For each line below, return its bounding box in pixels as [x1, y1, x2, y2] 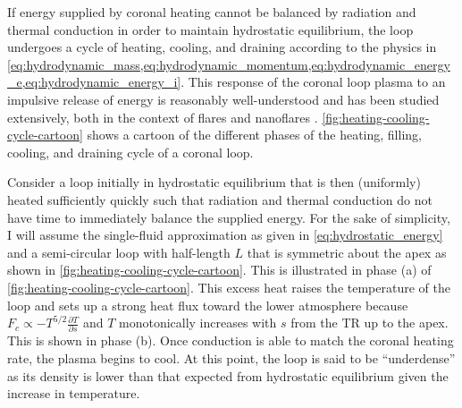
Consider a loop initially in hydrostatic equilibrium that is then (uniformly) [7, 173, 421, 191]
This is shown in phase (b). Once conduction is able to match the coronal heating [7, 331, 454, 350]
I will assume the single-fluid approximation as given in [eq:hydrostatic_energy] [7, 225, 443, 244]
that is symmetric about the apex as [247, 242, 447, 261]
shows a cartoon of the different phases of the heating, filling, [87, 125, 422, 144]
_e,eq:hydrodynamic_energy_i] [7, 72, 181, 91]
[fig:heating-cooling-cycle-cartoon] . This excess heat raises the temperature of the [7, 277, 450, 296]
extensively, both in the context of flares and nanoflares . [7, 107, 318, 126]
